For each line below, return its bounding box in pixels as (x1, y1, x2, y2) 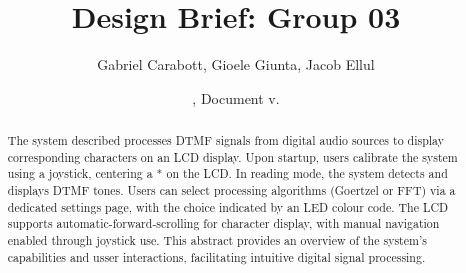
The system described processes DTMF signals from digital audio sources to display (7, 132, 444, 149)
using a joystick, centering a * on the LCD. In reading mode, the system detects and (7, 165, 448, 182)
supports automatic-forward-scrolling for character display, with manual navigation (7, 215, 440, 232)
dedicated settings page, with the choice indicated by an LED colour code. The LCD (7, 198, 449, 215)
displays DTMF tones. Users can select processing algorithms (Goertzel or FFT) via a (7, 182, 456, 199)
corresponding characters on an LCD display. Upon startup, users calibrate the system (7, 148, 458, 165)
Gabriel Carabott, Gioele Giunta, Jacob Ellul (97, 54, 375, 75)
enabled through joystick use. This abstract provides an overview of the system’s (7, 232, 427, 249)
